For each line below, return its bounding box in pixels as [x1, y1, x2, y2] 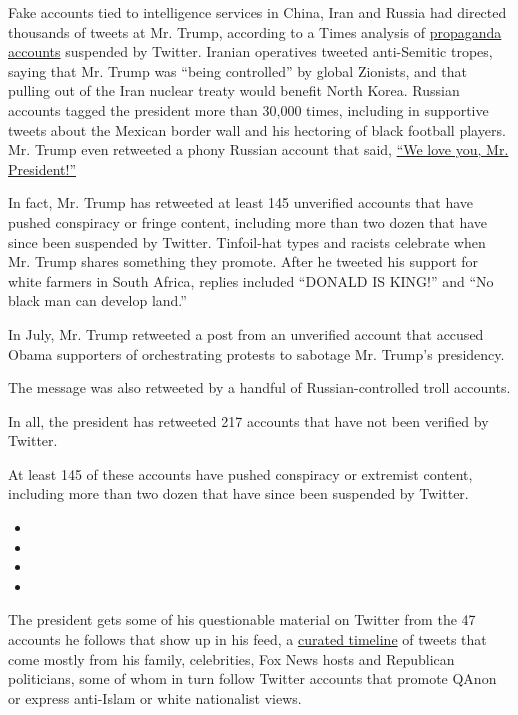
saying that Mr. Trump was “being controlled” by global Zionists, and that [8, 60, 467, 81]
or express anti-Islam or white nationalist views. [8, 687, 302, 708]
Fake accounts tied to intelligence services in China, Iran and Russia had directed [8, 2, 507, 22]
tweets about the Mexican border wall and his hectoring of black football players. [8, 119, 506, 140]
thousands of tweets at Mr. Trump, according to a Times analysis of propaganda [8, 21, 502, 42]
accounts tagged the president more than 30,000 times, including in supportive [8, 99, 489, 120]
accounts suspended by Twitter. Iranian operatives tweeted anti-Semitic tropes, [8, 41, 493, 62]
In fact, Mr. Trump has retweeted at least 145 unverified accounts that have [8, 192, 474, 213]
